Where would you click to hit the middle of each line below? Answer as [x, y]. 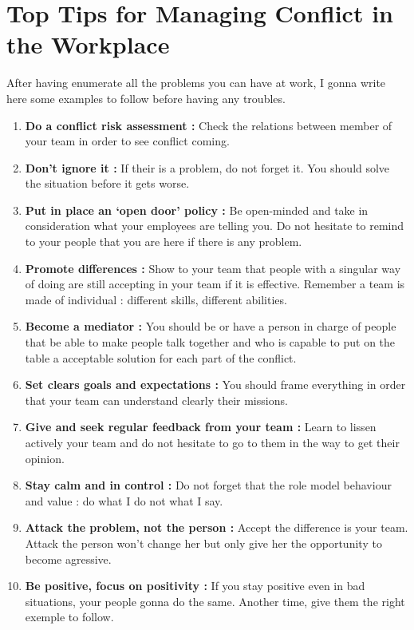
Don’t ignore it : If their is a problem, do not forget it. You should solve [207, 167]
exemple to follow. [69, 617]
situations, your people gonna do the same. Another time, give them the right [215, 601]
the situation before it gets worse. [107, 183]
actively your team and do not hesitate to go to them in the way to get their [212, 442]
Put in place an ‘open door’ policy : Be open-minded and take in [197, 210]
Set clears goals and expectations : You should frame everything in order [215, 384]
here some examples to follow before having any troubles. [146, 98]
